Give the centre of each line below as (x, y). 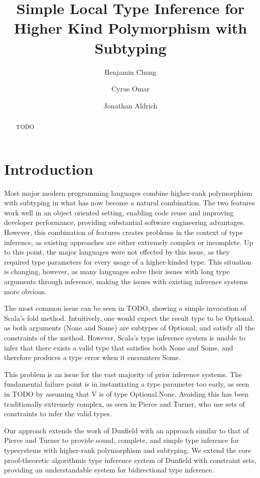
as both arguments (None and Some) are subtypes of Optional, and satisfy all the (129, 328)
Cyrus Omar (131, 89)
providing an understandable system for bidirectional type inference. (109, 470)
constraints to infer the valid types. (58, 413)
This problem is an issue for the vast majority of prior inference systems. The (123, 374)
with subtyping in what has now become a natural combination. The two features (129, 203)
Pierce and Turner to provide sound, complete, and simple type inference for (122, 440)
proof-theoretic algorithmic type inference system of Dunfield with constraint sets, (130, 460)
